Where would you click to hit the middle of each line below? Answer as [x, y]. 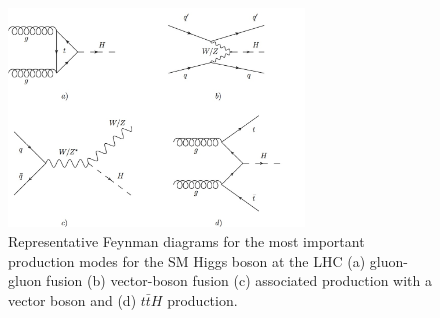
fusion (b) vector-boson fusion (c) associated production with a [239, 280]
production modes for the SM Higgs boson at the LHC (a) [187, 260]
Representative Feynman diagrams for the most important [186, 241]
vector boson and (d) [72, 299]
